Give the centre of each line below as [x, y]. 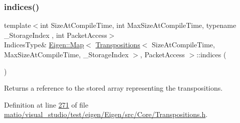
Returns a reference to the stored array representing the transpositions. [113, 88]
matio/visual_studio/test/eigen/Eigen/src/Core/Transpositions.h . [106, 114]
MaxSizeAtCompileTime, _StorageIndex [66, 54]
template [18, 25]
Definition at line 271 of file [46, 104]
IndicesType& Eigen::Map [44, 45]
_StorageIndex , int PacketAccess [56, 35]
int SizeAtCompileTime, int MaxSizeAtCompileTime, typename [138, 25]
